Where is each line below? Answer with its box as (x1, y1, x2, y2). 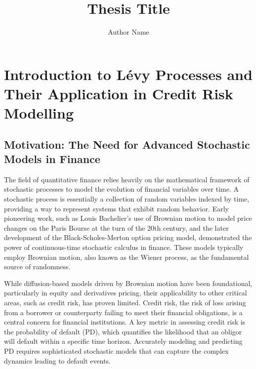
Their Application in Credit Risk (4, 83, 233, 103)
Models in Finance (4, 151, 100, 166)
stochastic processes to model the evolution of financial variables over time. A (4, 184, 239, 194)
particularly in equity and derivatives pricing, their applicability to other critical (4, 287, 247, 298)
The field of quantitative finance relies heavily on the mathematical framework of (4, 174, 250, 184)
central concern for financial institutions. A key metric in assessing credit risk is (4, 317, 246, 327)
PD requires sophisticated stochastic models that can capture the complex (4, 345, 229, 356)
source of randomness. (4, 261, 71, 272)
